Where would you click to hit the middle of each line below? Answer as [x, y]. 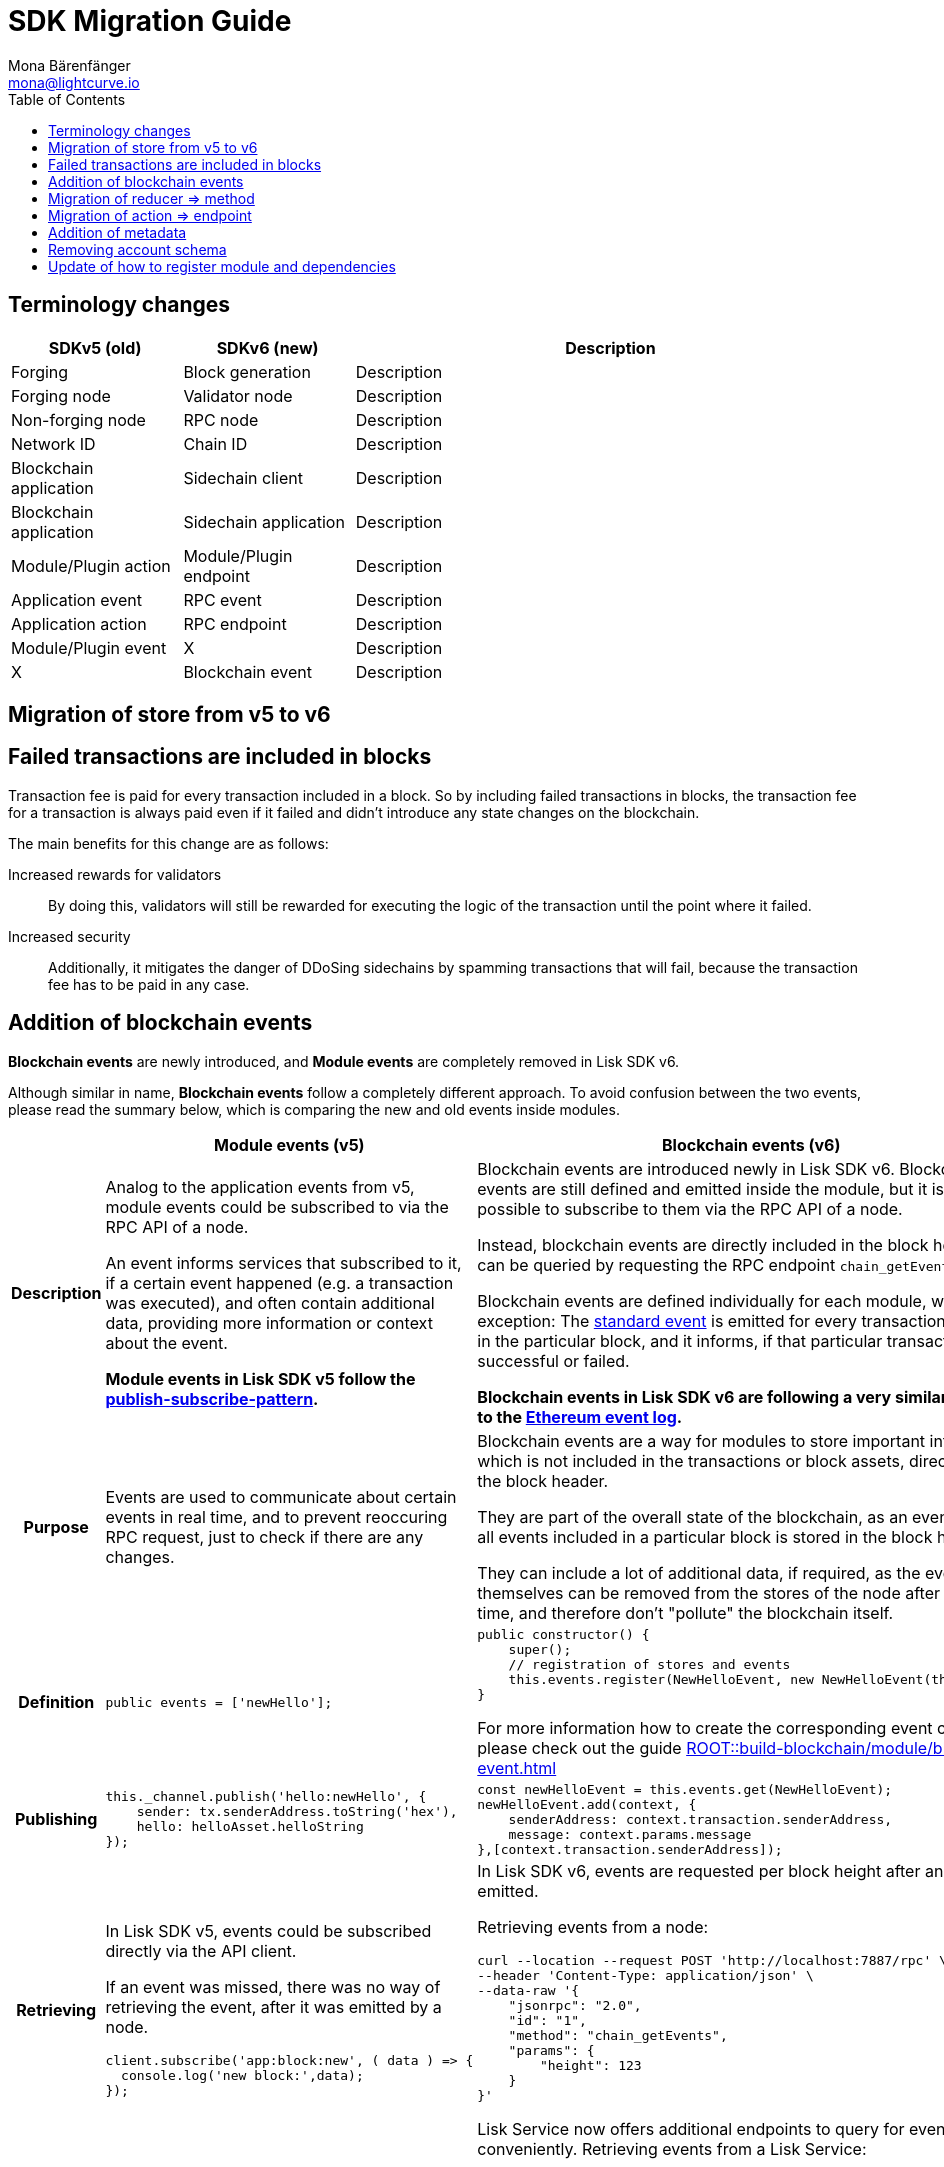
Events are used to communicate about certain [281, 1496]
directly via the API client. [201, 1951]
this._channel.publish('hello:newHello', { [266, 1797]
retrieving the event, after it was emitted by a [273, 2007]
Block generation [247, 371]
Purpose [56, 1526]
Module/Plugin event [89, 647]
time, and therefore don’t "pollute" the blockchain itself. [685, 1612]
